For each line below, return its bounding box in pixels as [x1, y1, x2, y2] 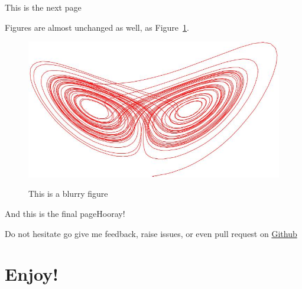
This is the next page [5, 1, 82, 13]
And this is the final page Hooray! [5, 207, 125, 220]
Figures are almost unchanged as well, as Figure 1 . [5, 21, 189, 33]
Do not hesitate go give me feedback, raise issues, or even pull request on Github [5, 227, 297, 239]
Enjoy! [5, 262, 59, 286]
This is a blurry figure [28, 187, 108, 200]
